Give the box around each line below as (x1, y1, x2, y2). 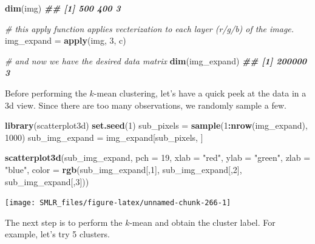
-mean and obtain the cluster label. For (129, 215, 276, 228)
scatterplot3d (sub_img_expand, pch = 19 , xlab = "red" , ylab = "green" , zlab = (5, 151, 311, 164)
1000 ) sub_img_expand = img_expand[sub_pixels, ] (5, 130, 203, 143)
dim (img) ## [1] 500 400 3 (5, 2, 121, 14)
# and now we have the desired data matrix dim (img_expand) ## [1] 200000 (5, 54, 307, 67)
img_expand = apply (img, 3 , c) (5, 34, 126, 47)
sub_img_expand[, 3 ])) (5, 175, 89, 188)
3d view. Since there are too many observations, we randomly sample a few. (5, 98, 286, 111)
